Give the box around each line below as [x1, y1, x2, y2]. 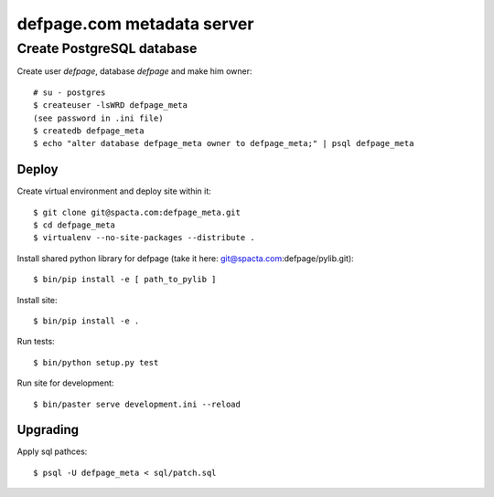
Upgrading [16, 422, 80, 438]
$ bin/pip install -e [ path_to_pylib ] [33, 274, 217, 285]
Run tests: [16, 336, 55, 347]
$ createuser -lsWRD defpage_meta [33, 100, 188, 111]
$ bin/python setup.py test [33, 357, 159, 367]
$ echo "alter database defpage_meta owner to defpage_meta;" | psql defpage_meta [33, 138, 414, 149]
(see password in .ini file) [33, 112, 164, 123]
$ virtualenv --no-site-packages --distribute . [33, 233, 255, 243]
